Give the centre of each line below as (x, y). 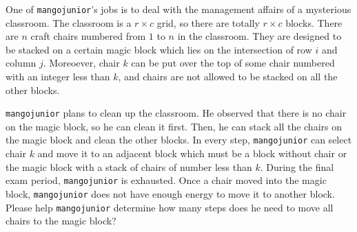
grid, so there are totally (208, 22)
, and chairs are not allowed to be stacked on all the (228, 77)
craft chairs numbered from (88, 36)
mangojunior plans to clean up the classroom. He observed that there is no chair (176, 113)
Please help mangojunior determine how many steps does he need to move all (170, 207)
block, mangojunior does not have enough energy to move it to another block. (170, 193)
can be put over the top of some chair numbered (233, 63)
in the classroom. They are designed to (259, 36)
